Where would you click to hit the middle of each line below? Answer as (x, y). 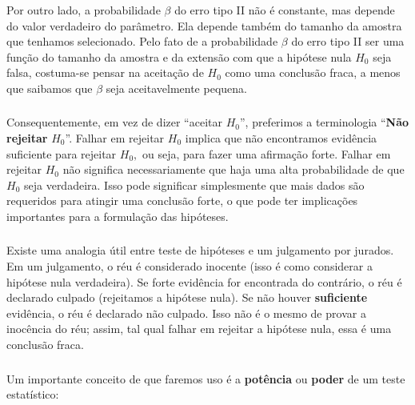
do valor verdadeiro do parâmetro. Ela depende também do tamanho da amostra (204, 25)
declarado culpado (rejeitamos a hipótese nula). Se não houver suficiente (187, 297)
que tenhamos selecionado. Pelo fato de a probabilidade (142, 41)
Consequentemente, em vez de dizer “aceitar (114, 122)
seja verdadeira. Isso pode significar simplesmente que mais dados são (194, 184)
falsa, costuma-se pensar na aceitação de (105, 72)
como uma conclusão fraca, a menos (313, 72)
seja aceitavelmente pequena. (176, 88)
